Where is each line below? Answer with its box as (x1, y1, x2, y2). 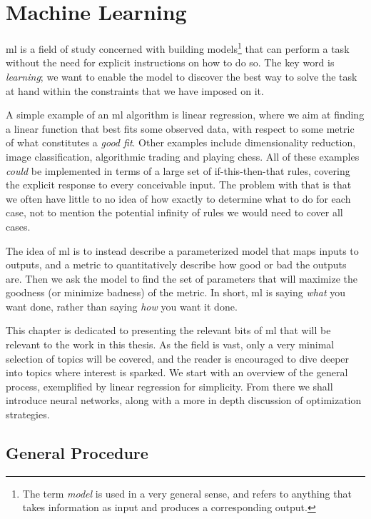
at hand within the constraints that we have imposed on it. (6, 83, 264, 98)
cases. (6, 218, 31, 233)
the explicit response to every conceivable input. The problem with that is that (6, 177, 352, 192)
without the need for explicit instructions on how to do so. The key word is (6, 55, 335, 70)
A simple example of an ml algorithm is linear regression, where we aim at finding (6, 107, 365, 122)
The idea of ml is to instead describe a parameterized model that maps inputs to (6, 243, 359, 258)
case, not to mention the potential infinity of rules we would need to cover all (6, 205, 343, 220)
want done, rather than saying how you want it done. (6, 298, 238, 313)
